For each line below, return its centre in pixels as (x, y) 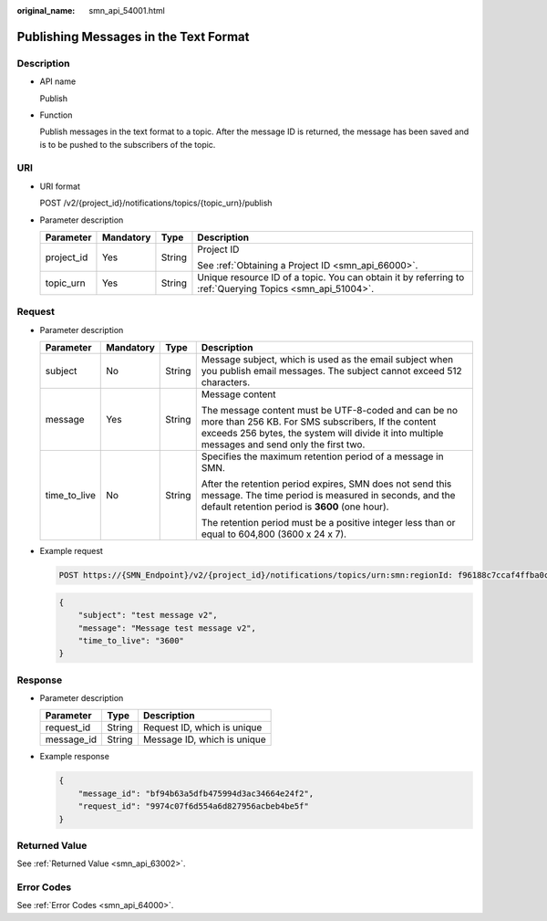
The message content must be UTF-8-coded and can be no (330, 411)
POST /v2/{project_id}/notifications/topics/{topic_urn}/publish (156, 203)
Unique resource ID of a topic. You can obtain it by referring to (331, 277)
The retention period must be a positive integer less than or (328, 523)
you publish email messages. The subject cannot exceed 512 (331, 372)
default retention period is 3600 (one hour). (295, 507)
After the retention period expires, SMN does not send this (326, 484)
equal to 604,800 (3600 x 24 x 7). (273, 534)
